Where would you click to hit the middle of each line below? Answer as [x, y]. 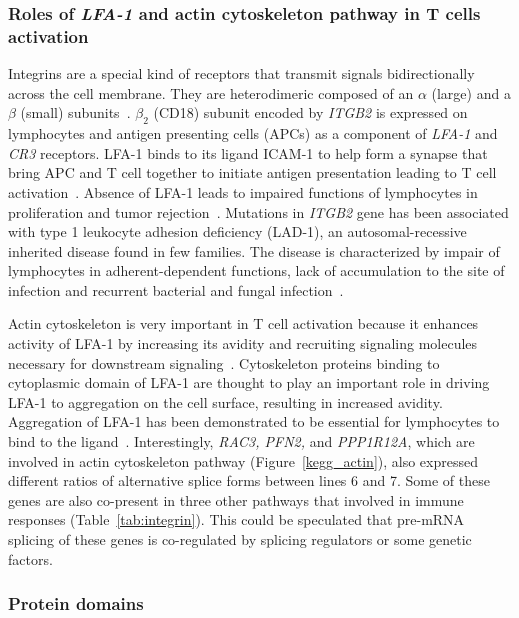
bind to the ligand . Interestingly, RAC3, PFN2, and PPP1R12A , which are [241, 441]
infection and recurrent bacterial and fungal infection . [176, 289]
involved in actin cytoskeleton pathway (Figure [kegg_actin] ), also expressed [243, 460]
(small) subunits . [75, 112]
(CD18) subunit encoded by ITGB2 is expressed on [310, 112]
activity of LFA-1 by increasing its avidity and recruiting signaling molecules [243, 343]
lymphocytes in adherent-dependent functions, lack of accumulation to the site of [256, 270]
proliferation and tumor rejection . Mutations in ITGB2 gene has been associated [258, 211]
